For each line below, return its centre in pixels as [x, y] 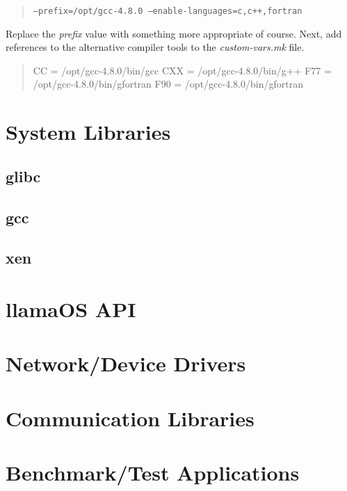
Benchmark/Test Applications [153, 473]
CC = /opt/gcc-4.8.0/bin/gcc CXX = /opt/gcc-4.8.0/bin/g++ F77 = [182, 70]
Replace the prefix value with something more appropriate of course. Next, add [174, 33]
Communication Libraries [130, 418]
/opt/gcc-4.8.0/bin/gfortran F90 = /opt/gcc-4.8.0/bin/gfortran [168, 84]
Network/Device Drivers [126, 363]
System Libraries [88, 132]
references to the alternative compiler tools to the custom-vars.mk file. [155, 47]
